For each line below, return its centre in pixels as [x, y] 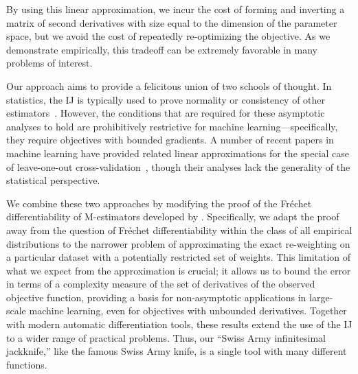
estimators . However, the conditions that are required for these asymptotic [166, 113]
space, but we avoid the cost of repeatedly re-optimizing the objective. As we [168, 36]
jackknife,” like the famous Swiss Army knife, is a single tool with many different [177, 351]
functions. [27, 364]
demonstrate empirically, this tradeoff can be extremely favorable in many [162, 49]
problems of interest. [49, 63]
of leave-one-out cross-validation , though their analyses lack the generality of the [178, 166]
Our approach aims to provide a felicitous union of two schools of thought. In [169, 85]
